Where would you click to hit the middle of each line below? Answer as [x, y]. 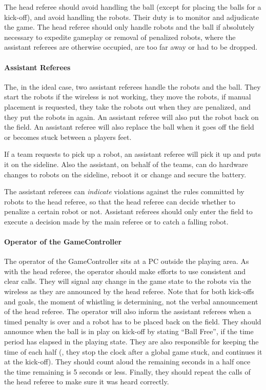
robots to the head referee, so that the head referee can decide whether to [120, 201]
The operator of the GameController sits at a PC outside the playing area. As [127, 261]
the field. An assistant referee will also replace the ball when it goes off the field [129, 127]
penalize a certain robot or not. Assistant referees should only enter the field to [128, 211]
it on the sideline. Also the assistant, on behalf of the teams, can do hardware [126, 164]
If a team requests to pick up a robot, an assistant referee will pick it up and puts [132, 154]
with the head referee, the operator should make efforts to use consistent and [125, 271]
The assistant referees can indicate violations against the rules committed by [124, 191]
